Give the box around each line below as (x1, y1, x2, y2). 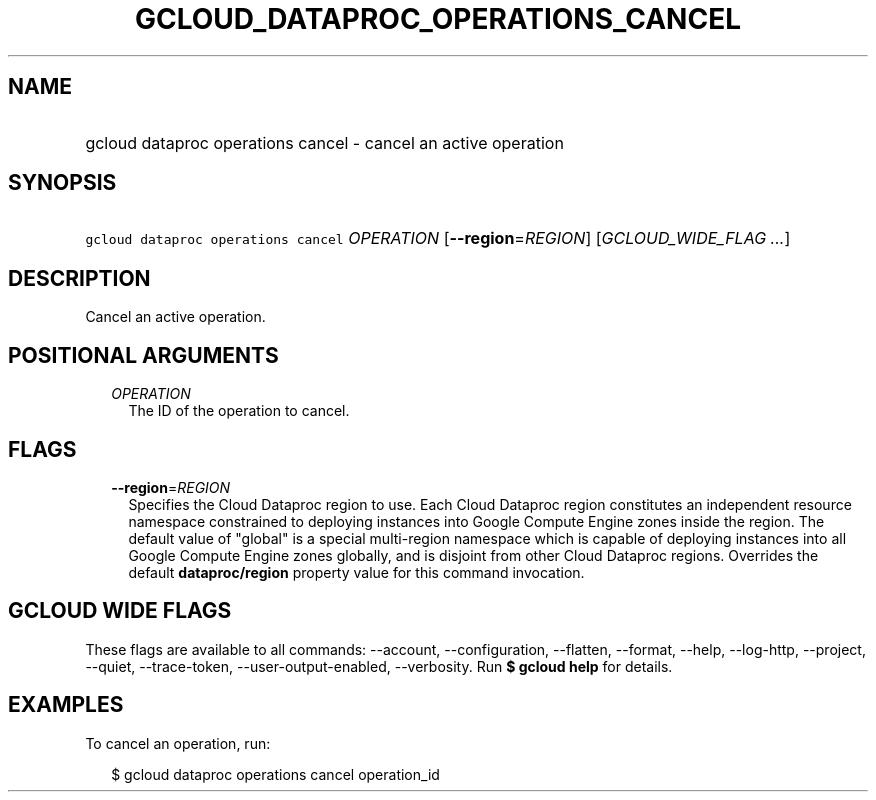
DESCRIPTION (8, 265, 151, 291)
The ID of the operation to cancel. (128, 402, 350, 420)
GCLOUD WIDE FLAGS (8, 598, 232, 624)
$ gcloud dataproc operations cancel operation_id (111, 765, 440, 783)
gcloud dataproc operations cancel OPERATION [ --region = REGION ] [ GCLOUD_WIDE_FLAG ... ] (85, 228, 791, 249)
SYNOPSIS (8, 170, 117, 196)
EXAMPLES (8, 692, 124, 718)
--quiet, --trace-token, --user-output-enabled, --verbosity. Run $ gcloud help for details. (85, 657, 673, 675)
